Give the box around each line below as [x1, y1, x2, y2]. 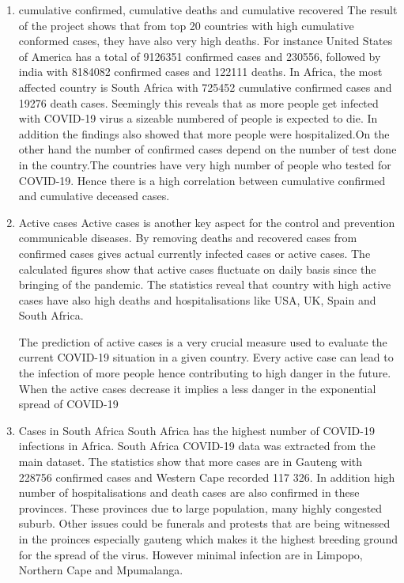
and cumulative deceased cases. [18, 187, 170, 204]
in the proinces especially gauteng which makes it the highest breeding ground [18, 531, 398, 547]
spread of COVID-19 [18, 396, 119, 412]
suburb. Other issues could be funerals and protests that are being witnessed [18, 515, 391, 532]
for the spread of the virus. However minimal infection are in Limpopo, [18, 546, 363, 562]
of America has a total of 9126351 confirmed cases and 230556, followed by [18, 47, 381, 64]
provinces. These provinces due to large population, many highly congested [18, 499, 383, 516]
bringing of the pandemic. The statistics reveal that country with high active [18, 276, 391, 293]
